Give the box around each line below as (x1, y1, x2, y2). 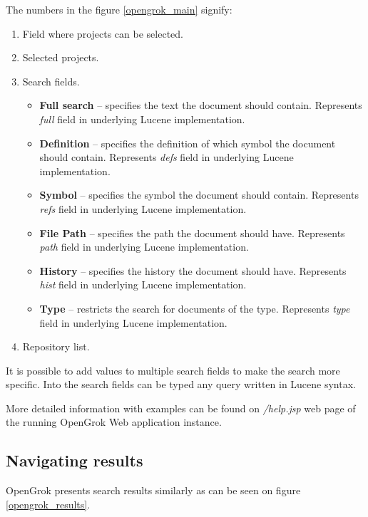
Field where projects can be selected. (22, 26, 183, 41)
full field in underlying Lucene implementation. (39, 111, 245, 126)
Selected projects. (22, 50, 99, 65)
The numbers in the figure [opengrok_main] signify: (6, 2, 232, 16)
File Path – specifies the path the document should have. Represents (39, 225, 345, 240)
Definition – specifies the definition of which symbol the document (39, 135, 336, 150)
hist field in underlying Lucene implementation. (39, 277, 247, 292)
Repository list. (22, 339, 90, 354)
